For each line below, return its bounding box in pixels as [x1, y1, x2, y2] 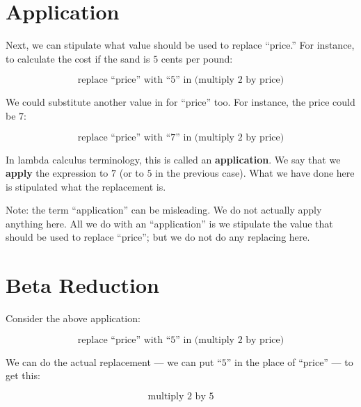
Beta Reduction [6, 271, 160, 299]
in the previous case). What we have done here [155, 166, 355, 180]
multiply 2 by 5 [147, 391, 214, 401]
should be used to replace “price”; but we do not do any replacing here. [6, 230, 310, 244]
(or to [119, 166, 144, 180]
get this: [6, 368, 40, 383]
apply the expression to [6, 166, 109, 180]
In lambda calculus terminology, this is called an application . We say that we [6, 152, 341, 166]
